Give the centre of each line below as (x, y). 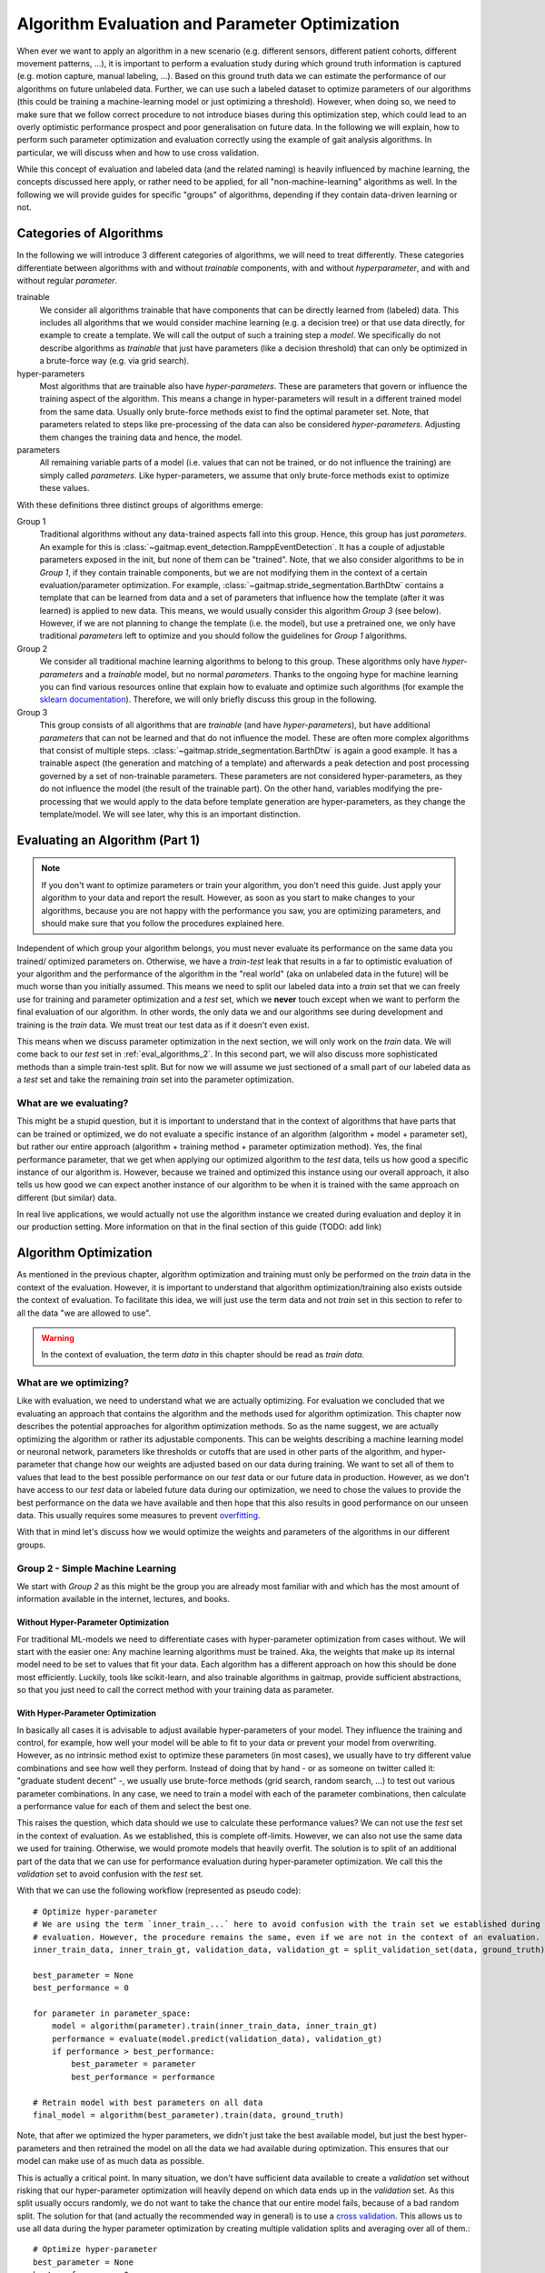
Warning (58, 1337)
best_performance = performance (143, 2077)
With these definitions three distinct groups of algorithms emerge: (140, 505)
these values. (64, 488)
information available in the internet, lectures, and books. (124, 1599)
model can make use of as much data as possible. (110, 2161)
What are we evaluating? (73, 1103)
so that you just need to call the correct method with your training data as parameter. (175, 1690)
